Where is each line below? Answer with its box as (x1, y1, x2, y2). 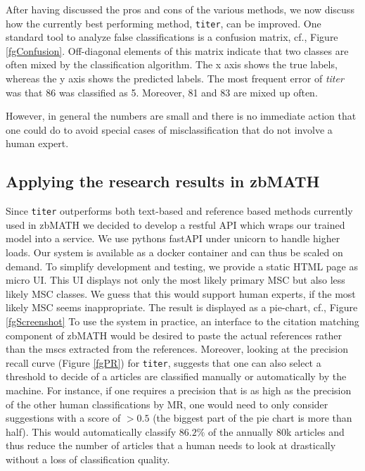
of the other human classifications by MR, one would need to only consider (6, 396, 328, 411)
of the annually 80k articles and (208, 424, 345, 439)
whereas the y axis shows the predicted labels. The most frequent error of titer (6, 71, 344, 86)
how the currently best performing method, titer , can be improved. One (6, 15, 321, 30)
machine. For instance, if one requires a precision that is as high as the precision (6, 383, 352, 398)
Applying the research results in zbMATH (6, 170, 320, 192)
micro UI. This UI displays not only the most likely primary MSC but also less (6, 272, 345, 287)
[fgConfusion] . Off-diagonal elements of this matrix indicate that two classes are (6, 43, 349, 58)
